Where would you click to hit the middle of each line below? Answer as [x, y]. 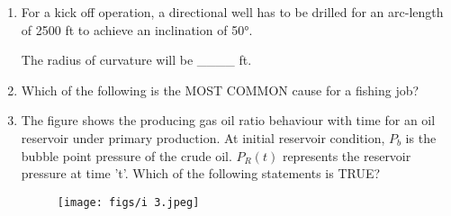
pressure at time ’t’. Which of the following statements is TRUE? [201, 173]
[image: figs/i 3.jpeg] [128, 202]
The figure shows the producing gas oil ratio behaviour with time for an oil [228, 120]
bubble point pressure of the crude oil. [126, 155]
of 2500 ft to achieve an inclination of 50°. [137, 29]
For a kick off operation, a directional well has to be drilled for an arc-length [232, 12]
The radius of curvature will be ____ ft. [136, 60]
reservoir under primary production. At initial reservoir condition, [203, 137]
